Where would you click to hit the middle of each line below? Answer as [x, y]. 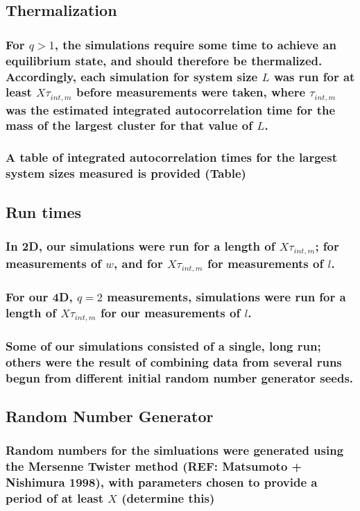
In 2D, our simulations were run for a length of [140, 245]
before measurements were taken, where [191, 92]
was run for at [314, 76]
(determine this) [168, 497]
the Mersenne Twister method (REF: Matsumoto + [154, 466]
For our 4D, [39, 296]
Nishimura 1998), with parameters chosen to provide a [162, 481]
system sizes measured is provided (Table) [126, 173]
